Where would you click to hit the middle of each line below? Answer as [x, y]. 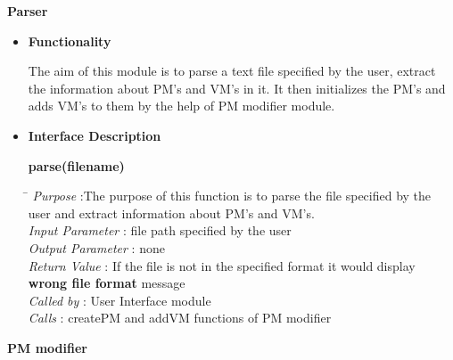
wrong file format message [107, 283]
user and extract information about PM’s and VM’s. [171, 213]
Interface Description [95, 135]
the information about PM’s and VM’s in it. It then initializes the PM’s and [237, 88]
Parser [28, 11]
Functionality [70, 41]
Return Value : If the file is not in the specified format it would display [222, 265]
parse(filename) [76, 165]
